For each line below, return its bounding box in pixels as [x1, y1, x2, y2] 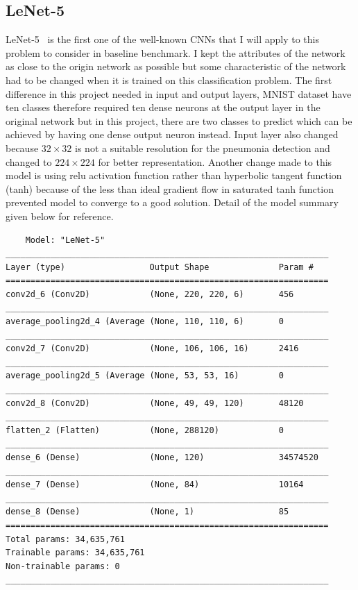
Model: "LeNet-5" [25, 235, 105, 245]
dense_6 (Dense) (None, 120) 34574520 [6, 453, 319, 463]
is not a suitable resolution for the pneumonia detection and [75, 140, 330, 155]
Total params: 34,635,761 [6, 534, 125, 544]
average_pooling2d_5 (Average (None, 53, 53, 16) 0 [6, 371, 284, 381]
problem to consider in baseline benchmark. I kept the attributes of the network [6, 45, 346, 60]
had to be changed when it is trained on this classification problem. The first [6, 72, 332, 87]
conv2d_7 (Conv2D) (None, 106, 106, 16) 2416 [6, 344, 299, 354]
